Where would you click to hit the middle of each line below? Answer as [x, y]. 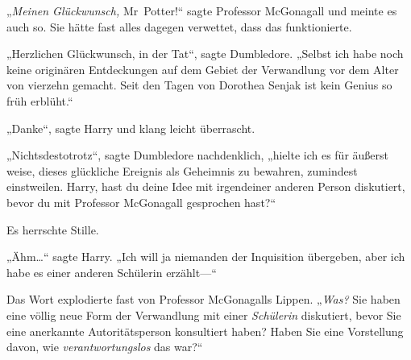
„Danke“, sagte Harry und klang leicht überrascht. [131, 128]
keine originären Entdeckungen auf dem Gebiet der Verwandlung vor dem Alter [203, 69]
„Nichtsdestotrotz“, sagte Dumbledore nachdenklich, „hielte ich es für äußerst [197, 155]
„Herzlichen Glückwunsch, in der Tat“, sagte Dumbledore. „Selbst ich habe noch [205, 54]
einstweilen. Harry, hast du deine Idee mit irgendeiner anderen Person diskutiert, [206, 186]
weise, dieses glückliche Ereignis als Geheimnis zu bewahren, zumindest [182, 170]
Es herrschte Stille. [53, 229]
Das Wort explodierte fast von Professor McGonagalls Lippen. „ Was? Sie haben [203, 299]
